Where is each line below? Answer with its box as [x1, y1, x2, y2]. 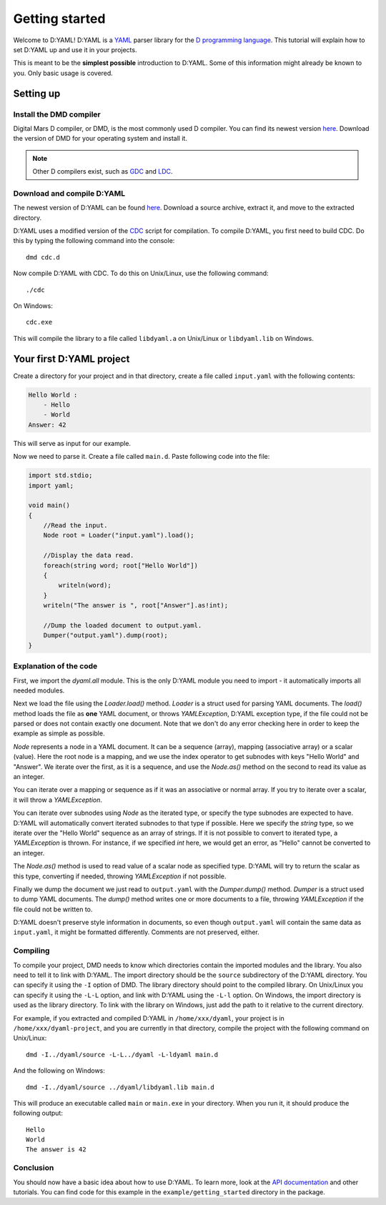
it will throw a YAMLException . [13, 795, 103, 804]
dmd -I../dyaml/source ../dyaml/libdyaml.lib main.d [26, 1083, 214, 1091]
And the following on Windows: [13, 1066, 105, 1075]
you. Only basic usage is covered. [13, 69, 114, 77]
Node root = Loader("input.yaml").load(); [43, 531, 194, 540]
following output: [13, 1109, 64, 1118]
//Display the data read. [43, 551, 134, 560]
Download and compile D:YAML [13, 188, 125, 198]
